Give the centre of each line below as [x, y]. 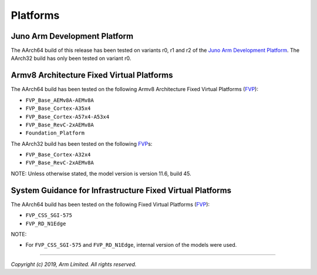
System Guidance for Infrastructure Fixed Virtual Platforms [121, 190]
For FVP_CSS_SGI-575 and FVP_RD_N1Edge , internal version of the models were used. [131, 245]
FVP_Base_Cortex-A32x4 [58, 155]
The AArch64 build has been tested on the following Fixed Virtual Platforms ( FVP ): [110, 204]
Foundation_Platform [55, 133]
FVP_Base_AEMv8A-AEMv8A [60, 100]
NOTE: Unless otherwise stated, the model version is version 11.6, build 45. [101, 173]
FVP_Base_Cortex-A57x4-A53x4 [68, 117]
